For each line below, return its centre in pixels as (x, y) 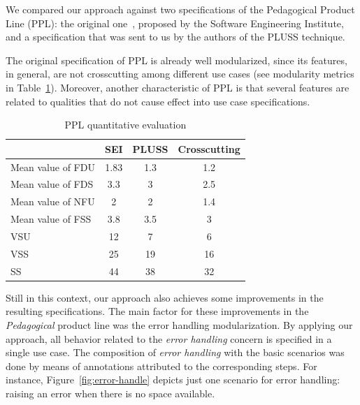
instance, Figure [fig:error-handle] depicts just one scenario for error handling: (173, 380)
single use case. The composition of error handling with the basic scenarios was (175, 352)
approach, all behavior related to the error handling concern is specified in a (169, 338)
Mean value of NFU (53, 201)
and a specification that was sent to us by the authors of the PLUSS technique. (175, 37)
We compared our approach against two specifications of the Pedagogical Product (180, 9)
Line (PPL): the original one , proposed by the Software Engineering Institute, (175, 23)
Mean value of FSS (51, 219)
